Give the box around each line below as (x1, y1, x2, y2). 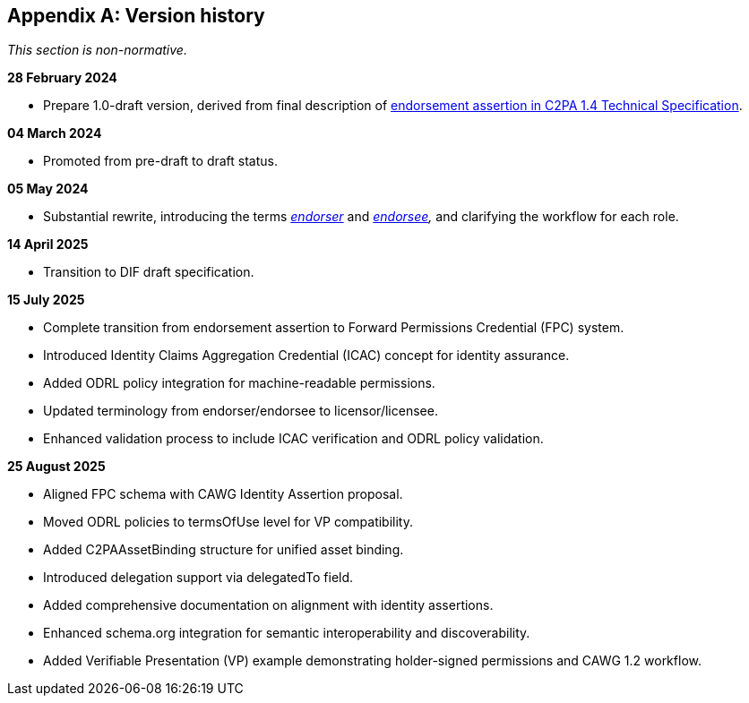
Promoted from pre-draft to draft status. (43, 153, 278, 169)
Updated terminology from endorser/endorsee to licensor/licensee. (43, 403, 438, 419)
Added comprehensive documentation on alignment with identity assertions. (43, 597, 494, 613)
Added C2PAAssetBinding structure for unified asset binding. (43, 542, 404, 558)
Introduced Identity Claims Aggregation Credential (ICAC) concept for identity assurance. (43, 347, 570, 364)
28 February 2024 (7, 70, 117, 86)
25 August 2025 (7, 459, 106, 475)
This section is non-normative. (7, 42, 187, 58)
